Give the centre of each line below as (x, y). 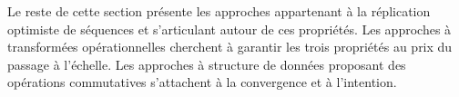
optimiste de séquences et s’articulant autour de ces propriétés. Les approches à (229, 29)
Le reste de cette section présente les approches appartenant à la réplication (219, 11)
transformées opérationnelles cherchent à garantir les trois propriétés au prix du (230, 47)
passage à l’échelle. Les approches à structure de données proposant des (207, 64)
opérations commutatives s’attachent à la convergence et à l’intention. (202, 82)
